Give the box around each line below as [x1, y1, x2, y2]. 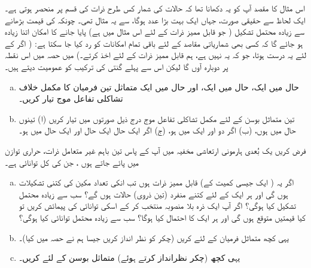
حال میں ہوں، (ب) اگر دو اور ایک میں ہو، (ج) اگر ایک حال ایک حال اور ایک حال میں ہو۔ [19, 124, 296, 136]
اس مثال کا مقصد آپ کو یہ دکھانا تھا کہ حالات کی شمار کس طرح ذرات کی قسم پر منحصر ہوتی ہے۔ [5, 2, 305, 14]
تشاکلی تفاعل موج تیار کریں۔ [19, 92, 123, 105]
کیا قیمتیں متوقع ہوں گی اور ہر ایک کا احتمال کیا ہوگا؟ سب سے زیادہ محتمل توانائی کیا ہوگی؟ [19, 211, 306, 223]
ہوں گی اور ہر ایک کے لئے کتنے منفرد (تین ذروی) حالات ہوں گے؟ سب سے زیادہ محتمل [19, 187, 288, 200]
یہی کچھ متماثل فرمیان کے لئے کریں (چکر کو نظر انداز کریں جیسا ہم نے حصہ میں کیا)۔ [19, 231, 289, 243]
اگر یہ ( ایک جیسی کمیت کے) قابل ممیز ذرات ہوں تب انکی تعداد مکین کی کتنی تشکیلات [19, 176, 294, 188]
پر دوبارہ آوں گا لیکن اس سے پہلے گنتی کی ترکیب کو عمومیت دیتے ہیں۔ [5, 60, 228, 72]
